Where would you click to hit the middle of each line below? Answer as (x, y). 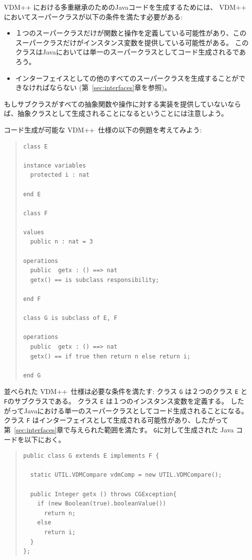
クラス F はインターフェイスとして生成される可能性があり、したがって (116, 420)
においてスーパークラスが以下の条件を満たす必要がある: (93, 16)
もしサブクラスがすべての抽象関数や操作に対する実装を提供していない (116, 103)
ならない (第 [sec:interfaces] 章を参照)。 (110, 87)
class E (35, 146)
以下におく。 (45, 439)
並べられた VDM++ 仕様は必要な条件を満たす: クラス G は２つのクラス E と (126, 391)
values (34, 232)
